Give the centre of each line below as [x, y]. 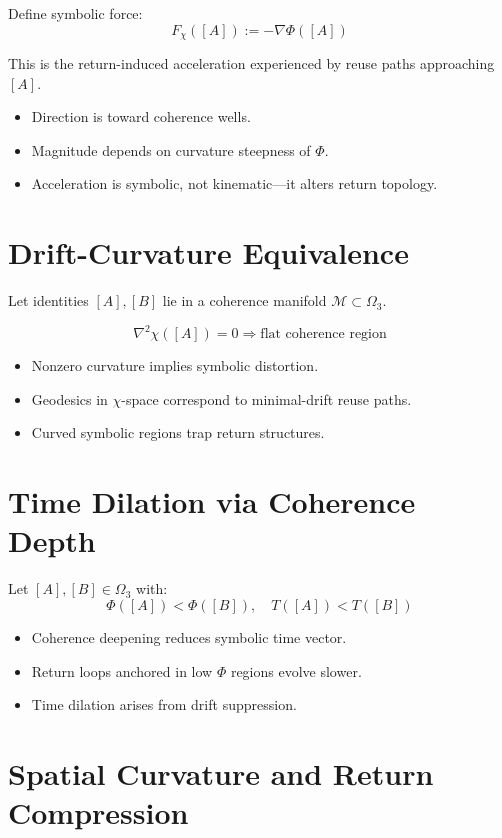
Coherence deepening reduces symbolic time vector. [189, 636]
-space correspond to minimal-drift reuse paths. [266, 398]
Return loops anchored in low [122, 670]
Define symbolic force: [75, 13]
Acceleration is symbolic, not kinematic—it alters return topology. [234, 183]
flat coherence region [323, 334]
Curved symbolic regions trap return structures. [178, 432]
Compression [98, 812]
